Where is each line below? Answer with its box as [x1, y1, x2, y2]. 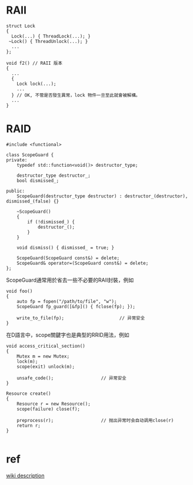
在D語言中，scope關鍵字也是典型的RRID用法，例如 [6, 331, 129, 338]
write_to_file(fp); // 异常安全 [16, 315, 145, 321]
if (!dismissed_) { [27, 219, 75, 225]
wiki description [6, 472, 45, 479]
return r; [16, 423, 41, 428]
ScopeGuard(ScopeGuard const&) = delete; [16, 255, 119, 261]
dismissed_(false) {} [6, 198, 59, 204]
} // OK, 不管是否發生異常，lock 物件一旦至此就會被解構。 [11, 92, 141, 98]
